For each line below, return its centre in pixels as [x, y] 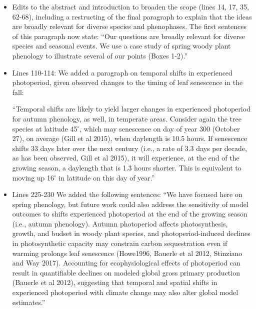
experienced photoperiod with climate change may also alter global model [125, 292]
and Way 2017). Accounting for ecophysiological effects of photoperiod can [126, 263]
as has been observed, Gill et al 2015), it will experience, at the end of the [126, 158]
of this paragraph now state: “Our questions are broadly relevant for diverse [128, 36]
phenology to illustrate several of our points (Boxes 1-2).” [100, 55]
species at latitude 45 [45, 128]
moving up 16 [33, 177]
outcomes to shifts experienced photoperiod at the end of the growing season [130, 214]
